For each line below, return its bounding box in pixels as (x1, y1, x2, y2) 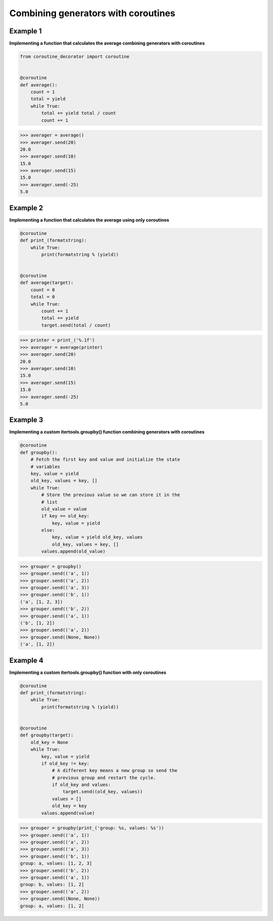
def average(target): (20, 280, 74, 285)
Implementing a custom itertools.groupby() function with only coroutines (9, 669, 166, 675)
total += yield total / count (41, 110, 116, 116)
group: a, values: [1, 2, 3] (20, 860, 93, 866)
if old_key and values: (52, 782, 111, 788)
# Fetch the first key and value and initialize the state (30, 457, 180, 462)
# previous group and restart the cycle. (52, 774, 156, 781)
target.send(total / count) (41, 322, 111, 328)
